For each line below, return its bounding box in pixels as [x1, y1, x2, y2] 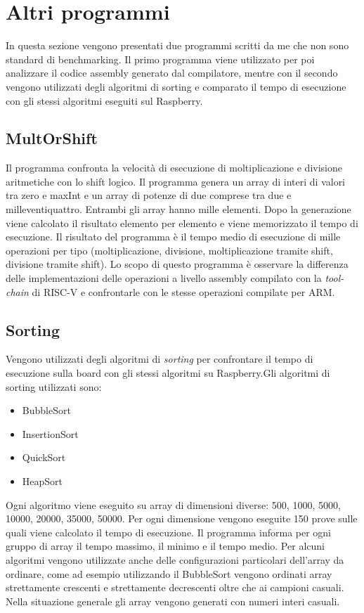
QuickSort [22, 450, 66, 465]
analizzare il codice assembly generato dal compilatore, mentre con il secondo [6, 65, 338, 80]
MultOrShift [6, 127, 98, 149]
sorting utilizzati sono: [6, 379, 102, 394]
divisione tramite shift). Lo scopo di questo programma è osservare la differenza [6, 257, 349, 271]
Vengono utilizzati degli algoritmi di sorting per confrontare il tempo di [6, 351, 313, 366]
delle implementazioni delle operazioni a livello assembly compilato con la [6, 271, 322, 285]
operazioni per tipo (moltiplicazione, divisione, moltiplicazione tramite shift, [6, 243, 333, 257]
